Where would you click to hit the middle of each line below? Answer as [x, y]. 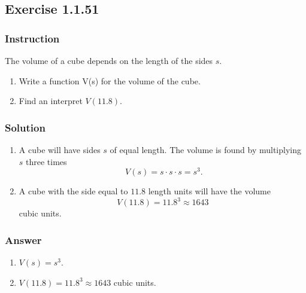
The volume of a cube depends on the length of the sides [109, 60]
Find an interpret [51, 101]
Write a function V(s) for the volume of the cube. [110, 80]
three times [46, 161]
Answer [23, 239]
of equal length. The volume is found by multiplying [205, 149]
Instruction [32, 38]
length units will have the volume [209, 191]
